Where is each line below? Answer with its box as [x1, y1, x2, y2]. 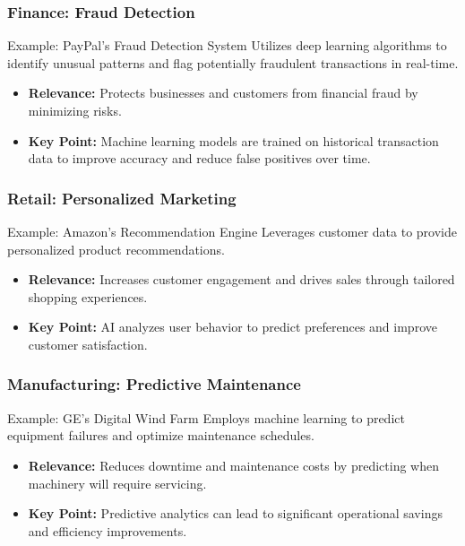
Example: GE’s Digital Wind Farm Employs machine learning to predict [7, 408, 405, 427]
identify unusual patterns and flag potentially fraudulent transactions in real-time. [7, 53, 459, 72]
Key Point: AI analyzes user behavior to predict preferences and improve [28, 317, 437, 336]
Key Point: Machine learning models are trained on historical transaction [28, 131, 439, 150]
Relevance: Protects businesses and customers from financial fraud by [28, 83, 418, 102]
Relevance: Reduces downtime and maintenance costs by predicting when [28, 455, 439, 474]
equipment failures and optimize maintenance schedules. [7, 426, 314, 445]
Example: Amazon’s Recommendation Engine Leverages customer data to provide [7, 222, 457, 240]
